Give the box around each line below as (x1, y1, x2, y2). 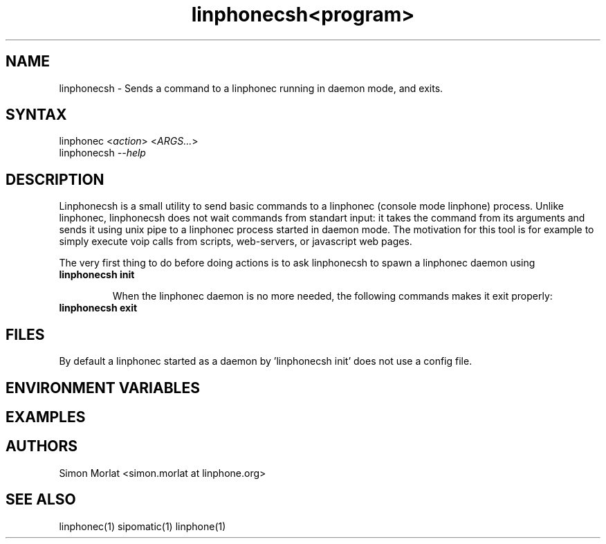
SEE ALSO (6, 491, 76, 509)
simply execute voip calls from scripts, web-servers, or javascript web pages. (59, 235, 412, 248)
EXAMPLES (6, 408, 86, 426)
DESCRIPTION (6, 170, 104, 188)
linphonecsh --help (59, 147, 146, 159)
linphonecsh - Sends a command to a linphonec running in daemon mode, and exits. (59, 82, 443, 94)
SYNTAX (6, 106, 67, 124)
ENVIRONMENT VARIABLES (6, 379, 200, 397)
